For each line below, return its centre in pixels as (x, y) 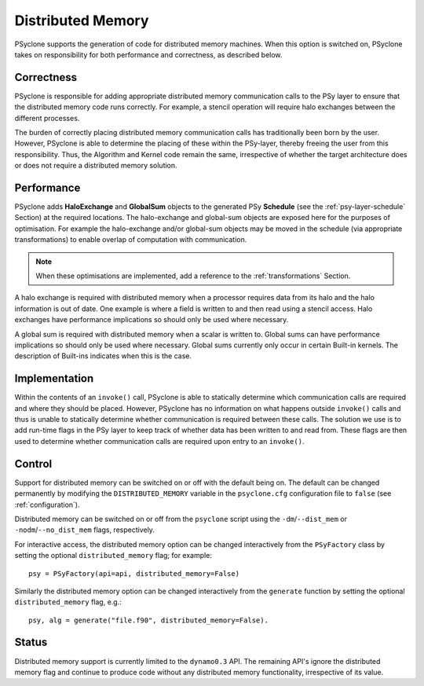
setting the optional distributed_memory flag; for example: (113, 556)
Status (31, 642)
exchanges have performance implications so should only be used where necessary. (152, 320)
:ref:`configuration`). (47, 504)
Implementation (54, 378)
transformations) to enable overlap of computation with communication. (131, 240)
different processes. (47, 118)
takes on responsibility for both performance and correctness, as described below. (148, 54)
